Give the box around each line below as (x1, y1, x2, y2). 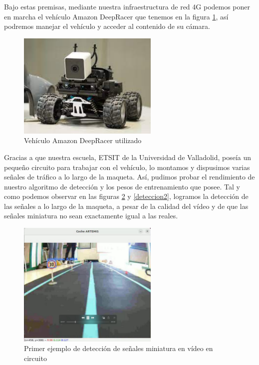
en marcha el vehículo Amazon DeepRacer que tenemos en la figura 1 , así (4, 11, 229, 21)
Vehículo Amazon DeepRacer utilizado (24, 135, 142, 146)
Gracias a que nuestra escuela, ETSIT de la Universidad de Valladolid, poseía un (4, 152, 252, 162)
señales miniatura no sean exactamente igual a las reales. (4, 210, 178, 221)
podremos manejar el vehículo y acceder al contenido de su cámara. (4, 21, 210, 31)
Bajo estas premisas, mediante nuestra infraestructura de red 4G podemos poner (4, 1, 251, 11)
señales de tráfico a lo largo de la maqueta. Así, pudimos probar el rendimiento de (4, 172, 255, 182)
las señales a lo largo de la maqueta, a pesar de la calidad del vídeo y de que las (4, 200, 249, 211)
